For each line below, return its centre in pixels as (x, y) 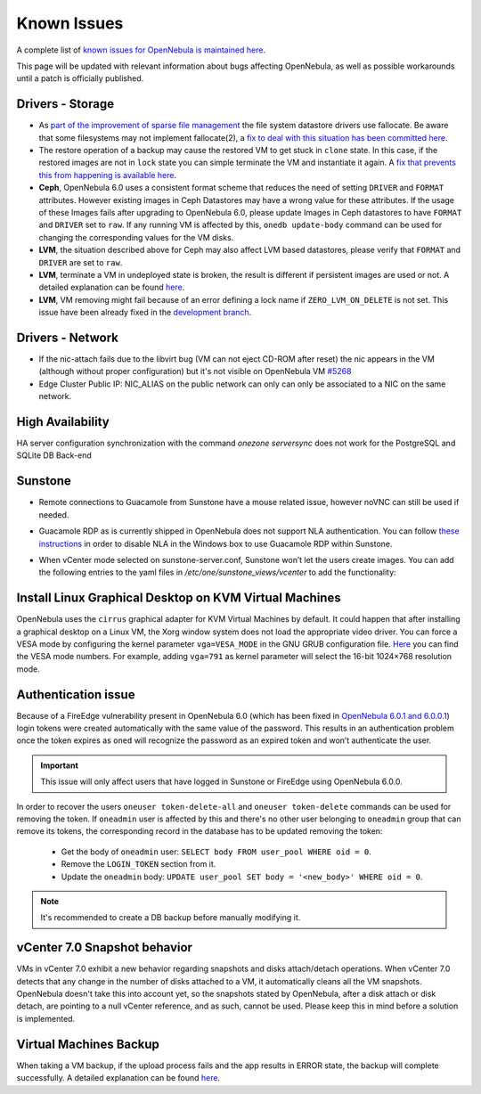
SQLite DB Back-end (54, 455)
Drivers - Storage (65, 104)
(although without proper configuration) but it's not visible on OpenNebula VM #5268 (195, 371)
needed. (54, 514)
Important (60, 765)
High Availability (63, 422)
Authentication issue (76, 694)
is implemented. (46, 1018)
